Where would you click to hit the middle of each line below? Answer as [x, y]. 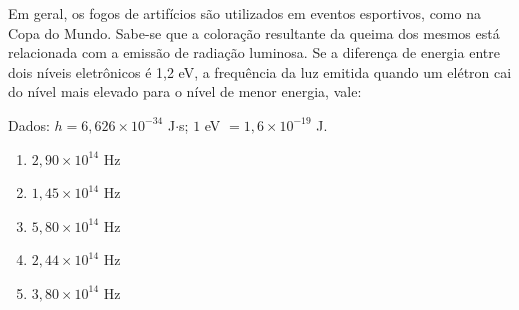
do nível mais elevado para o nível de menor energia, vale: [185, 91]
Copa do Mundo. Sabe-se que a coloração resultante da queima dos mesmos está [254, 32]
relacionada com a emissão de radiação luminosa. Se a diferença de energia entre [254, 52]
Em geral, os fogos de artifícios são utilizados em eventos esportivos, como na [244, 13]
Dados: [29, 124]
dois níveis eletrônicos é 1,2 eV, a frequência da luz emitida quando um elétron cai [260, 71]
